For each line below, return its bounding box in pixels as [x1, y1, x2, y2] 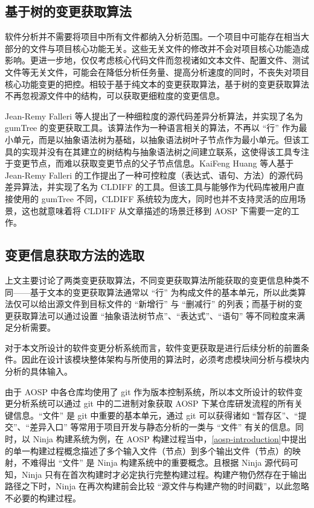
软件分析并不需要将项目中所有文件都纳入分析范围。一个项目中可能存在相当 [5, 30, 301, 43]
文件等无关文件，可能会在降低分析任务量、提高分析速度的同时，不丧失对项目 [5, 65, 309, 78]
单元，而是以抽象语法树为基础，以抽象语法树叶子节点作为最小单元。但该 [13, 133, 301, 145]
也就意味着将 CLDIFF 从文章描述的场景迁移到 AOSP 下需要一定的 [30, 204, 291, 217]
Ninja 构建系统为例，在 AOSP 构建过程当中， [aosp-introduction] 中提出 [33, 433, 307, 445]
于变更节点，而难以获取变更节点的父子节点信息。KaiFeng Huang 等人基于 [5, 157, 294, 170]
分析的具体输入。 [5, 365, 72, 378]
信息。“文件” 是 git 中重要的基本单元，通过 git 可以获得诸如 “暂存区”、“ [13, 408, 298, 421]
